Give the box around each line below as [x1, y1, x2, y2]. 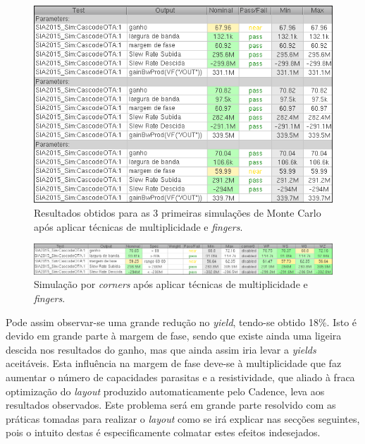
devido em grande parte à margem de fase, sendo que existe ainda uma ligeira [6, 328, 342, 343]
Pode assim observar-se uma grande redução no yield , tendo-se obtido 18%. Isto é [6, 314, 357, 329]
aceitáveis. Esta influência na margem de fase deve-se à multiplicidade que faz [6, 356, 342, 371]
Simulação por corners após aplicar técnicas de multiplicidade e [34, 277, 308, 292]
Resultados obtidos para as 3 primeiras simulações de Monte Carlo [34, 205, 321, 220]
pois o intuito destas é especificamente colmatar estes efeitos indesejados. [6, 425, 321, 440]
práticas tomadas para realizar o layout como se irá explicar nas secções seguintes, [6, 411, 360, 426]
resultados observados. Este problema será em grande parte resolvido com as [6, 397, 336, 412]
